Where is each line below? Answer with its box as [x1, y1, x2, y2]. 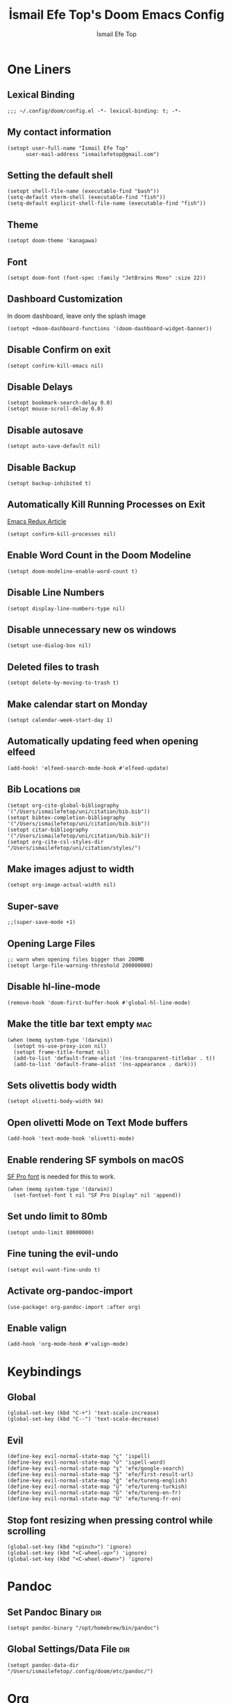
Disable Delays [7, 382, 73, 393]
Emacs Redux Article [7, 517, 67, 525]
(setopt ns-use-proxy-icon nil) [13, 1043, 108, 1050]
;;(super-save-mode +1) [7, 919, 76, 926]
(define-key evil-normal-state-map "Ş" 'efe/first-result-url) [7, 1471, 194, 1478]
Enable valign [7, 1322, 67, 1334]
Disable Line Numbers [7, 587, 105, 599]
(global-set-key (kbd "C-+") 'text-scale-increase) [7, 1410, 160, 1417]
